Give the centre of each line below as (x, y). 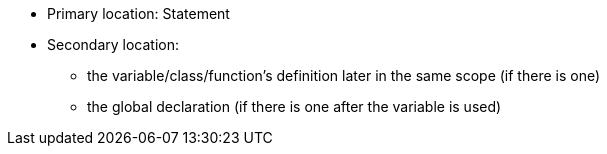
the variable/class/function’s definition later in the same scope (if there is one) (344, 75)
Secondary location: (113, 44)
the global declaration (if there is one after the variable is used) (294, 106)
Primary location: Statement (138, 13)
